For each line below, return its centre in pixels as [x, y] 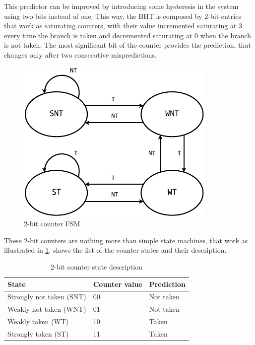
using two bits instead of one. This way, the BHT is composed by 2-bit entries [123, 16]
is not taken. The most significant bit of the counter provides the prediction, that [127, 45]
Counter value [118, 284]
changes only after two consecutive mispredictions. [80, 54]
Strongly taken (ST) [38, 333]
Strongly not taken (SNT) [47, 297]
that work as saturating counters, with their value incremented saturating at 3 [123, 26]
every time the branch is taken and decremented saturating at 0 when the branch [128, 35]
